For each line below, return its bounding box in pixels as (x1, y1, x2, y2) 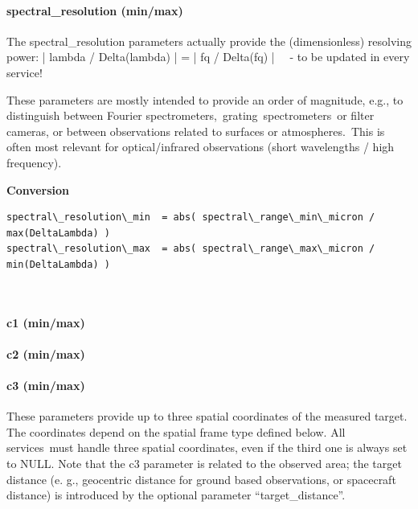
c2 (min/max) (6, 345, 85, 362)
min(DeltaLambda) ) (6, 258, 110, 270)
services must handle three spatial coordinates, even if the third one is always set (6, 439, 408, 456)
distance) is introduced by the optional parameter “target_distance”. (6, 486, 346, 503)
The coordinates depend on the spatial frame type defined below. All (6, 423, 346, 440)
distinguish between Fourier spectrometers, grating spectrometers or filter (6, 107, 375, 124)
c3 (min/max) (6, 377, 85, 394)
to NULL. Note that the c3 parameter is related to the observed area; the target (6, 455, 402, 472)
